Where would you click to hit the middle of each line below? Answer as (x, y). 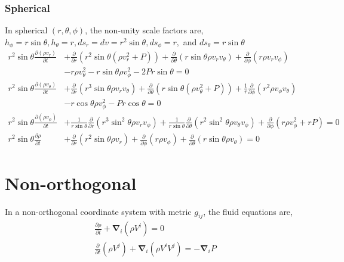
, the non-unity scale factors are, (144, 30)
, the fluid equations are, (248, 211)
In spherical (26, 30)
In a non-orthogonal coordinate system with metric (98, 211)
